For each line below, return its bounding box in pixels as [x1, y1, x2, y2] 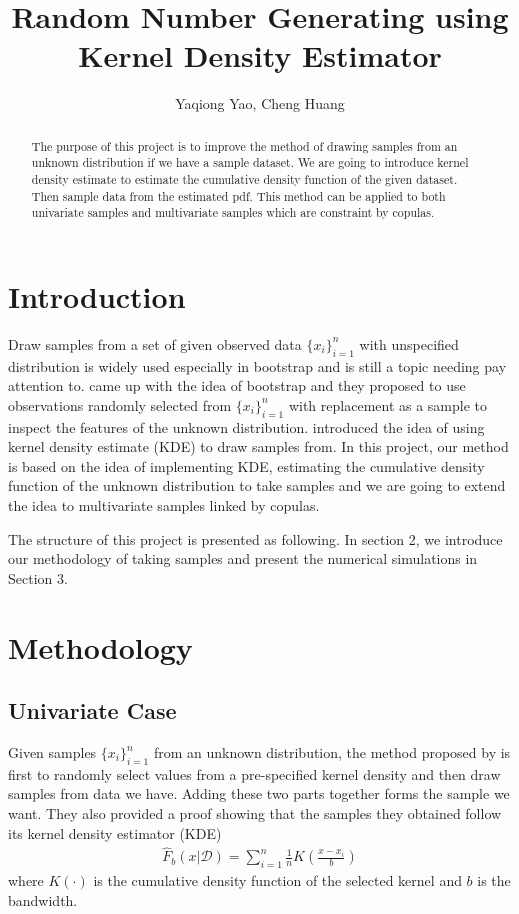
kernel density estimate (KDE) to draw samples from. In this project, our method [8, 436, 509, 457]
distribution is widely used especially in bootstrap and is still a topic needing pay [8, 355, 507, 376]
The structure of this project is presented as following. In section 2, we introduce [8, 528, 503, 549]
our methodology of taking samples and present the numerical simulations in [8, 548, 478, 569]
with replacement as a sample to [288, 394, 488, 415]
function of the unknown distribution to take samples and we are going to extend [8, 475, 506, 496]
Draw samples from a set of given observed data [8, 333, 302, 354]
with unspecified [359, 333, 459, 354]
